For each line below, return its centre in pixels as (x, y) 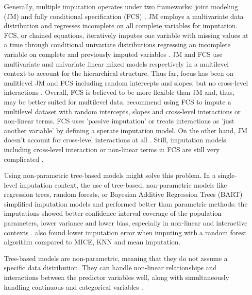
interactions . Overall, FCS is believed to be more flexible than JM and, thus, (119, 92)
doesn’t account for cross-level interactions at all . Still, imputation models (115, 140)
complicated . (24, 159)
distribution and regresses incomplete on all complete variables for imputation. (121, 26)
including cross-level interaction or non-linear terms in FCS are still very (112, 149)
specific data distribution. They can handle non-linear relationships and (110, 268)
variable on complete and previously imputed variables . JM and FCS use (113, 54)
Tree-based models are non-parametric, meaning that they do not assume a (116, 258)
